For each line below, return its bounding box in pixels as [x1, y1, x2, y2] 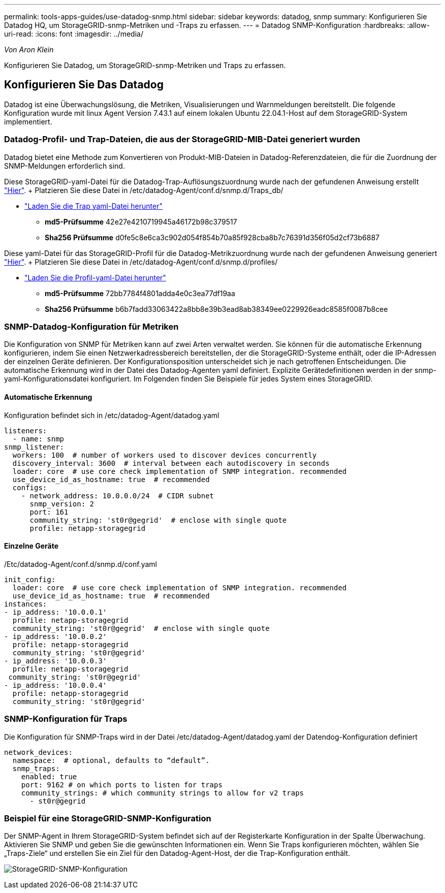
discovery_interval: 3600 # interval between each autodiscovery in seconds [12, 459, 330, 467]
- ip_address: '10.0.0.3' [4, 656, 107, 665]
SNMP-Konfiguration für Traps [4, 714, 128, 724]
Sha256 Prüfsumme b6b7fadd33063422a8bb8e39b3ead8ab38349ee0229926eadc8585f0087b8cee [45, 304, 388, 313]
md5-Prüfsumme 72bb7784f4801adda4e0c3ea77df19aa [45, 289, 235, 298]
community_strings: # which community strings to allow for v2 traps [21, 788, 304, 797]
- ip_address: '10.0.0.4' [4, 681, 107, 689]
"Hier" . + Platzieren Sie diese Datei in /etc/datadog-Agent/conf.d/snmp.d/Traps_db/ [4, 185, 283, 195]
